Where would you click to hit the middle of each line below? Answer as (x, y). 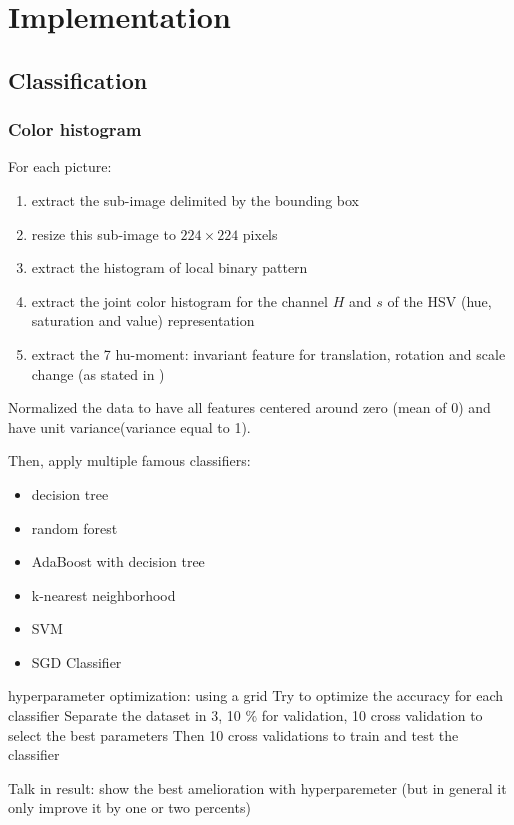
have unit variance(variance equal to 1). (129, 426)
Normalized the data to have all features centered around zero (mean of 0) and (249, 407)
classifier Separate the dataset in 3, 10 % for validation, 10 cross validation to (245, 715)
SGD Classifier (76, 661)
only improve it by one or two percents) (129, 807)
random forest (74, 527)
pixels (260, 233)
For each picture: (60, 166)
